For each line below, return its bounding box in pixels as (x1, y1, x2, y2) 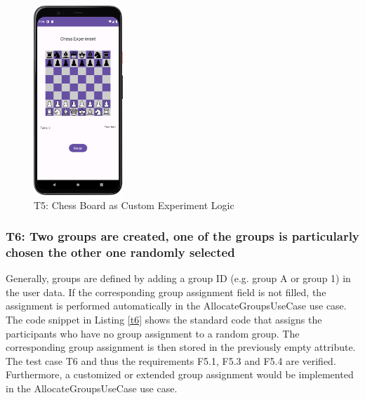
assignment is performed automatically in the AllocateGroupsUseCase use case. (6, 298, 347, 313)
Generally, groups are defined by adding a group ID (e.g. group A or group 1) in (6, 271, 351, 286)
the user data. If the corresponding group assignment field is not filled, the (6, 284, 326, 299)
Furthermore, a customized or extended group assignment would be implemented (6, 367, 354, 382)
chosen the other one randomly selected (6, 243, 235, 260)
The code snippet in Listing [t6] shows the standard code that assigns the (6, 312, 322, 327)
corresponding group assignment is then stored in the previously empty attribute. (6, 340, 356, 354)
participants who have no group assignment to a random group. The (6, 326, 300, 340)
